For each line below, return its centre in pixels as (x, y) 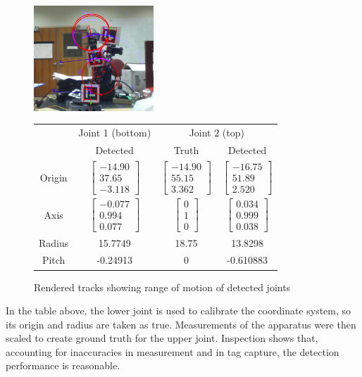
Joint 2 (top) (217, 133)
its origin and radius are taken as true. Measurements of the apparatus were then (181, 324)
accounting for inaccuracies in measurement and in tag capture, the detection (173, 351)
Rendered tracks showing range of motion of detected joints (162, 287)
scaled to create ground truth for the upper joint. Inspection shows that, (162, 338)
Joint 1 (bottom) (115, 133)
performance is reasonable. (63, 365)
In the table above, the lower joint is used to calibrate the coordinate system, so (179, 311)
